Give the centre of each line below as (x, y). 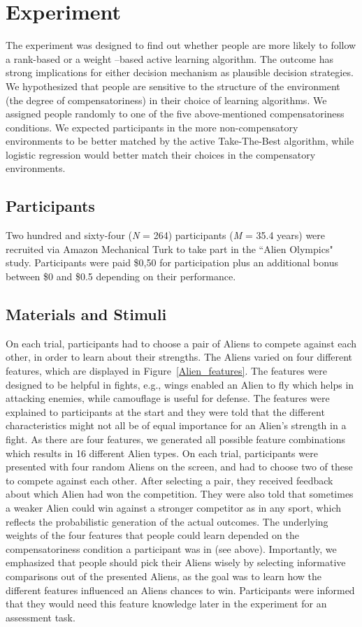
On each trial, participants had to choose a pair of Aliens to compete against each (181, 343)
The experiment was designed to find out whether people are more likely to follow (181, 45)
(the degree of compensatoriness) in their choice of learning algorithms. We (166, 100)
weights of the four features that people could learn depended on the (152, 535)
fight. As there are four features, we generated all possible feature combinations (175, 439)
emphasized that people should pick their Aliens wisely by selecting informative (176, 562)
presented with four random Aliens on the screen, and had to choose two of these (179, 467)
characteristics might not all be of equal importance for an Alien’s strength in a (176, 425)
